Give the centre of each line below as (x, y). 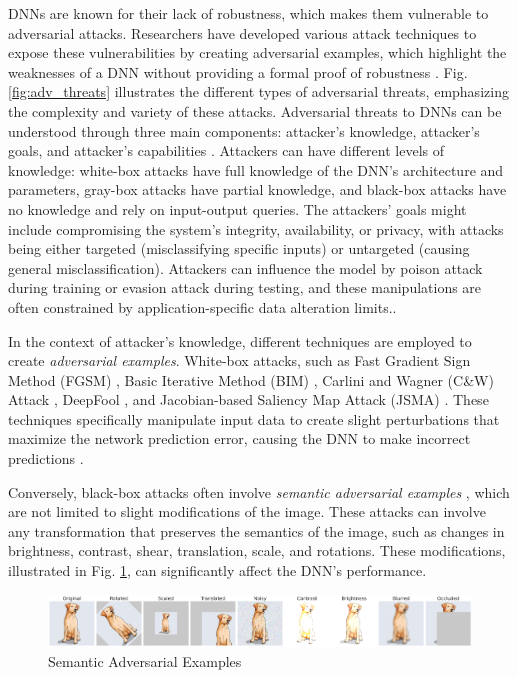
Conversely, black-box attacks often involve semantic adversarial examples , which (259, 491)
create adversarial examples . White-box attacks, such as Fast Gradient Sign (239, 360)
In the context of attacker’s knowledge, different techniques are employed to (240, 340)
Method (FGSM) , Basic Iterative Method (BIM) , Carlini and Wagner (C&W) (251, 379)
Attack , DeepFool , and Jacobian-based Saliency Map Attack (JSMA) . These (248, 399)
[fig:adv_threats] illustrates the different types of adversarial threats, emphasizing (258, 91)
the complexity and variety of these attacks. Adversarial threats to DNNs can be (255, 110)
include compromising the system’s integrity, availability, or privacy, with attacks (256, 228)
